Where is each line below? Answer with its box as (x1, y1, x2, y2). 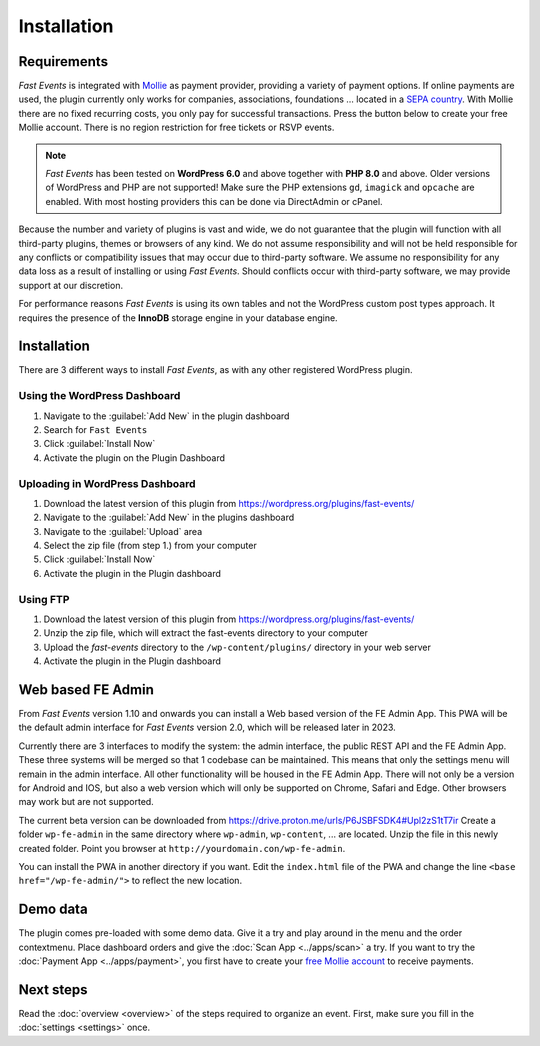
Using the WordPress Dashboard (18, 389, 181, 403)
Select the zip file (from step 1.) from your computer (43, 540, 257, 552)
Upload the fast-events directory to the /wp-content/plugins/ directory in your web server (43, 641, 432, 653)
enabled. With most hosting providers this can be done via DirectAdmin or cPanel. (45, 195, 384, 207)
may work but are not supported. (18, 796, 154, 808)
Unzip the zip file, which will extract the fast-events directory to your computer (43, 627, 369, 639)
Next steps (18, 981, 88, 998)
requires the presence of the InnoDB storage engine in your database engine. (18, 311, 339, 324)
